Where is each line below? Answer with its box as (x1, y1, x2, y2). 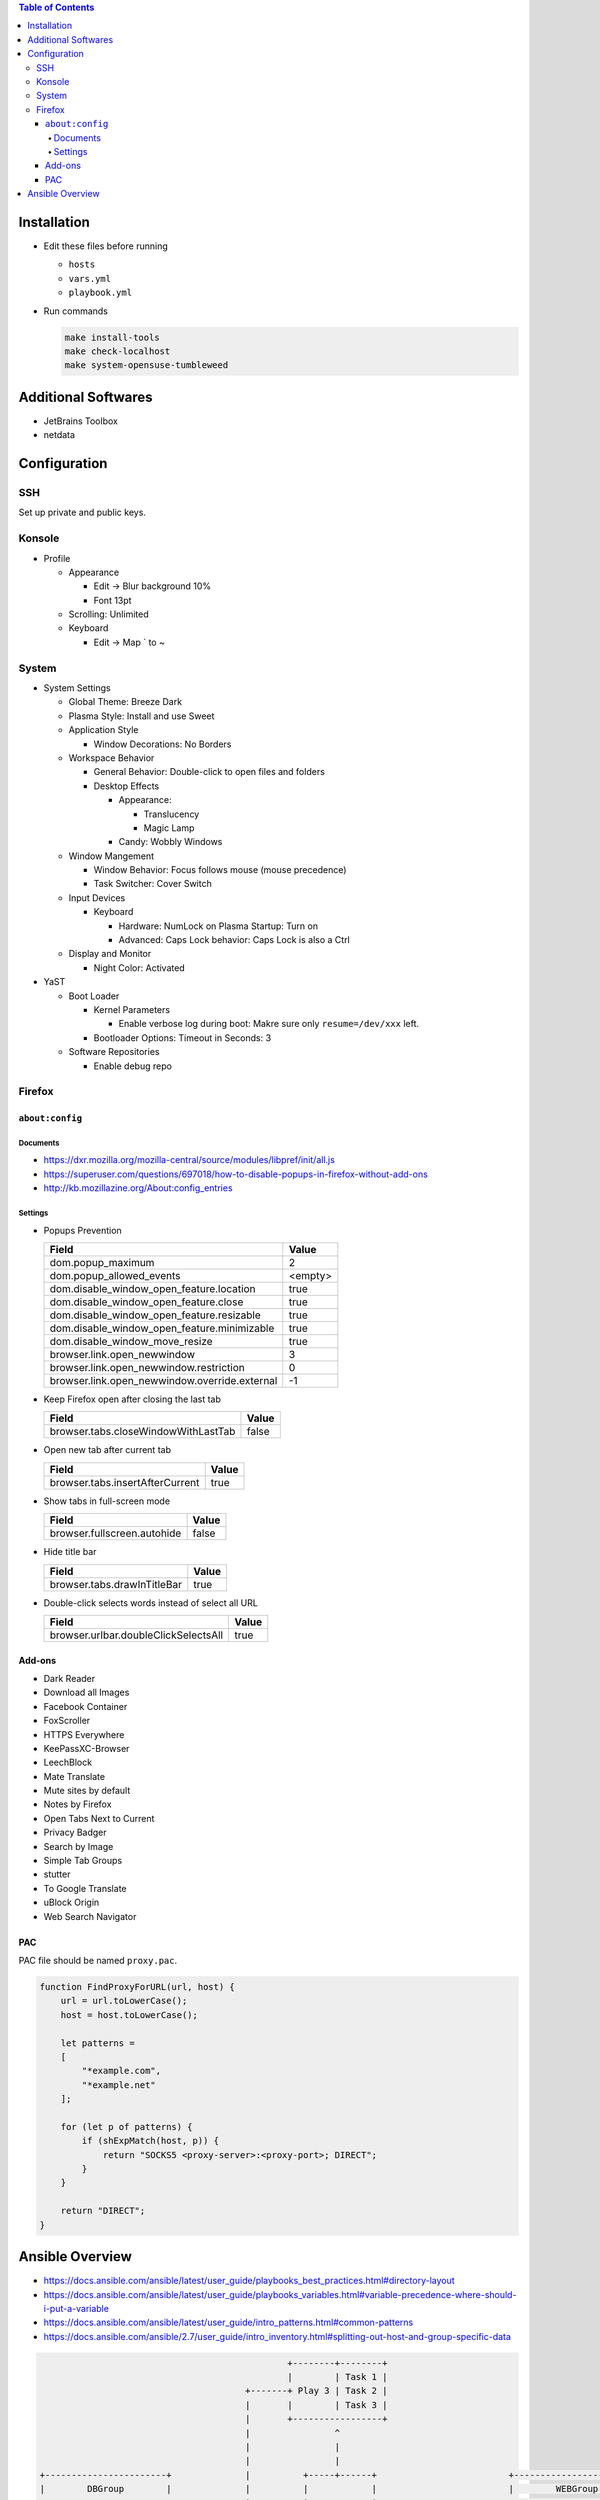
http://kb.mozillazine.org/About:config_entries (43, 1182, 234, 1194)
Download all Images (43, 1686, 130, 1699)
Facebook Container (43, 1700, 128, 1712)
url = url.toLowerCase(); (60, 1995, 188, 2007)
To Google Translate (43, 1882, 127, 1894)
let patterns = (60, 2037, 135, 2049)
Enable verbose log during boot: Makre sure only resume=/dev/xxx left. (118, 1018, 420, 1030)
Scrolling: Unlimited (68, 608, 149, 620)
